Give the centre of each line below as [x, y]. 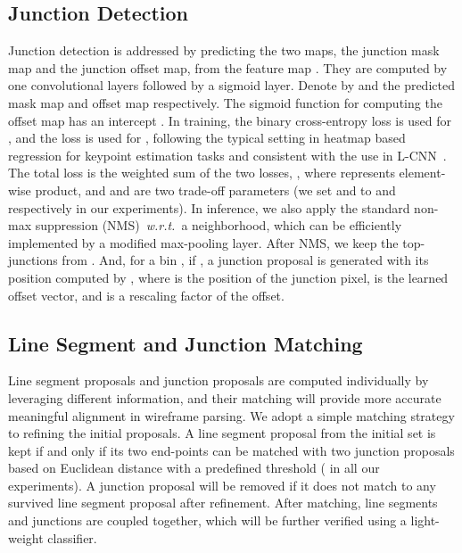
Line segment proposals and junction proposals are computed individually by [219, 380]
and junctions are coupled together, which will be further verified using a [207, 520]
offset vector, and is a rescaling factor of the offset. [146, 295]
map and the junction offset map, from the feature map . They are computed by [228, 67]
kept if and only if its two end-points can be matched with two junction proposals [231, 450]
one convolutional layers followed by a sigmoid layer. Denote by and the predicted [231, 85]
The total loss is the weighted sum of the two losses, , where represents [202, 173]
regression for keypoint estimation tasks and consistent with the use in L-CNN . [227, 155]
